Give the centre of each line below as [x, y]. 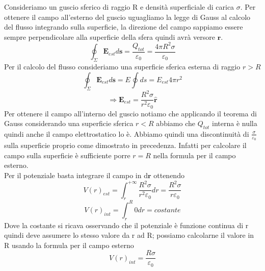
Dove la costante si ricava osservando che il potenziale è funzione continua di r [126, 225]
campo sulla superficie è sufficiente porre [67, 155]
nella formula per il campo [194, 155]
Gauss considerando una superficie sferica [69, 123]
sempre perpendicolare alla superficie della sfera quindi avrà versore [110, 36]
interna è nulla [235, 123]
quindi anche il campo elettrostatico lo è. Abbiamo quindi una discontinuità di [127, 133]
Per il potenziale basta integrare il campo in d [76, 175]
